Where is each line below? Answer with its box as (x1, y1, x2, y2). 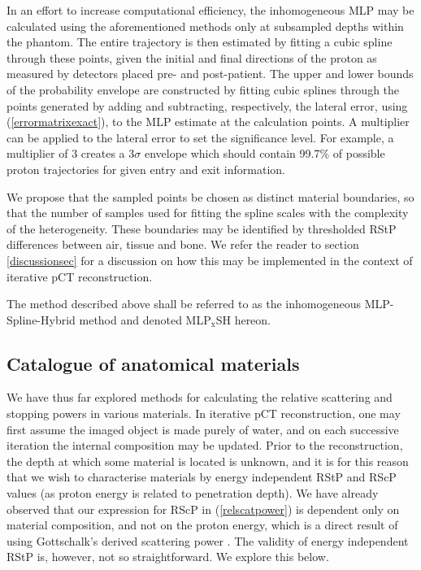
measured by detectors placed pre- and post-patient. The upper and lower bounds (7, 65, 414, 82)
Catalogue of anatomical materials (7, 350, 300, 376)
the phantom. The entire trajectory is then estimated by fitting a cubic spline (7, 33, 393, 50)
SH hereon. (215, 311, 271, 328)
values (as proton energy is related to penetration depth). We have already (7, 485, 379, 502)
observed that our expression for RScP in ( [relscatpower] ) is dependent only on (7, 500, 400, 517)
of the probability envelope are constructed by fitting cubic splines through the (7, 80, 400, 98)
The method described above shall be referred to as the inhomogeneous (7, 295, 362, 312)
